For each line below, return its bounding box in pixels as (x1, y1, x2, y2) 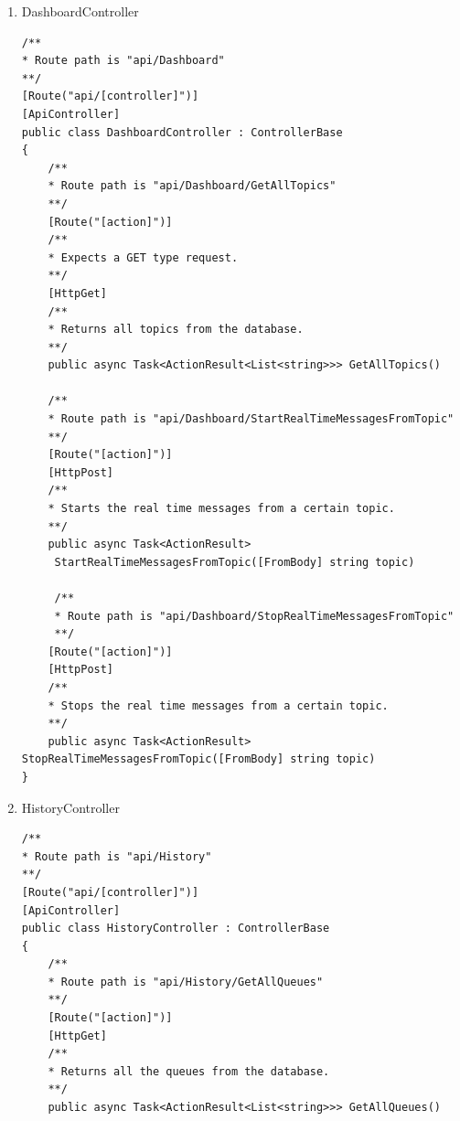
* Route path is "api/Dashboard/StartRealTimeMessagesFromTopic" (48, 412, 455, 426)
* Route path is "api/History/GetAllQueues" (48, 975, 324, 988)
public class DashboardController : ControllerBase (21, 125, 343, 139)
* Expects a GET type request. (48, 251, 239, 264)
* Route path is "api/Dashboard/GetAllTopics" (48, 179, 337, 193)
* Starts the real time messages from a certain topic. (48, 502, 395, 516)
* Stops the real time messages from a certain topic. (48, 699, 389, 712)
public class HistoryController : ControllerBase (21, 922, 330, 935)
